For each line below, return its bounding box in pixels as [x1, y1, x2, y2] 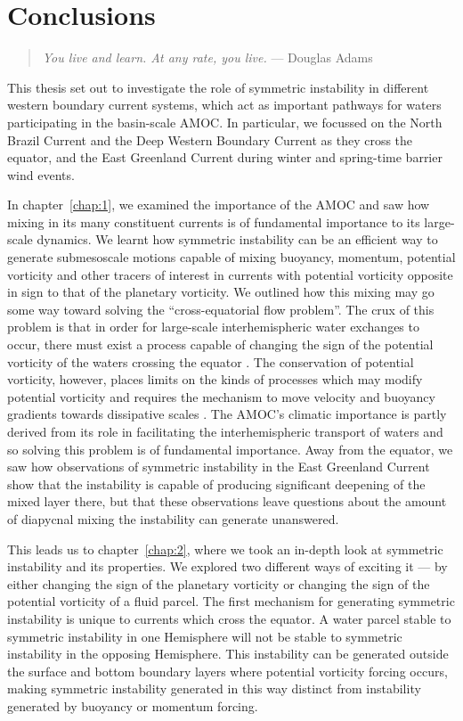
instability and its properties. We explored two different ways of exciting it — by [7, 557, 448, 576]
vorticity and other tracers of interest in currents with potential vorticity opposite [7, 265, 453, 283]
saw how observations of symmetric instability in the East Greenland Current [7, 457, 430, 476]
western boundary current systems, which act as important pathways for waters [7, 95, 442, 114]
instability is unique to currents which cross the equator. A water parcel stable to [7, 609, 451, 627]
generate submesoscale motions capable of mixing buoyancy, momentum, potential [7, 248, 456, 266]
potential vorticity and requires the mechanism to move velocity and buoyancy [7, 387, 435, 406]
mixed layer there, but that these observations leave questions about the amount [7, 492, 447, 511]
